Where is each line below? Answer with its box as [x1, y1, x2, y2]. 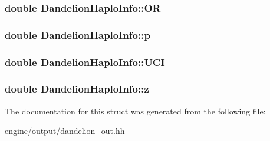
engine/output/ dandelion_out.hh [5, 124, 125, 137]
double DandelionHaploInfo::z [5, 81, 149, 96]
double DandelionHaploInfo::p [5, 27, 150, 42]
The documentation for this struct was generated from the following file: [5, 104, 266, 117]
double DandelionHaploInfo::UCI [5, 54, 165, 69]
